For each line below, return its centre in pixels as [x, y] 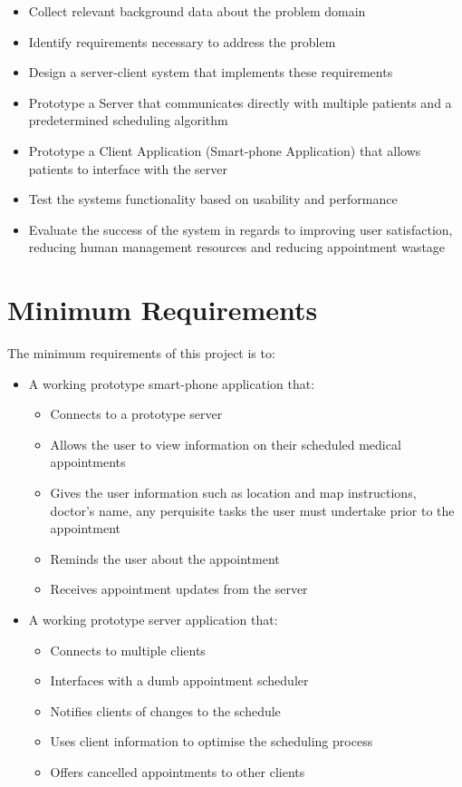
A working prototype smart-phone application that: [172, 383]
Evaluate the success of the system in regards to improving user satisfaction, [241, 229]
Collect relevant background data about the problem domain [197, 11]
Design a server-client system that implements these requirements [211, 72]
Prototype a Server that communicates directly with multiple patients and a [240, 102]
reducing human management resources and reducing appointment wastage [237, 247]
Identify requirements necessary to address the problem [182, 41]
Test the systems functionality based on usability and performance [213, 199]
